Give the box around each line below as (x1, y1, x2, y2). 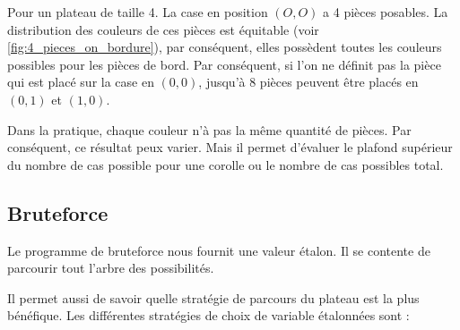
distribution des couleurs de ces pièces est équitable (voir (7, 20, 319, 38)
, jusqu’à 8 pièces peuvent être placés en (198, 72, 419, 91)
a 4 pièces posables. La (323, 3, 448, 21)
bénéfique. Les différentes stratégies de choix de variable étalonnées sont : (7, 306, 410, 325)
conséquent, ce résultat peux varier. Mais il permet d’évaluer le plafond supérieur (7, 138, 453, 157)
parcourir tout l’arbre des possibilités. (7, 258, 214, 277)
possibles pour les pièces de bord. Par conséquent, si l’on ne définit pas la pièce (7, 55, 441, 73)
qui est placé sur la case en (7, 72, 154, 91)
